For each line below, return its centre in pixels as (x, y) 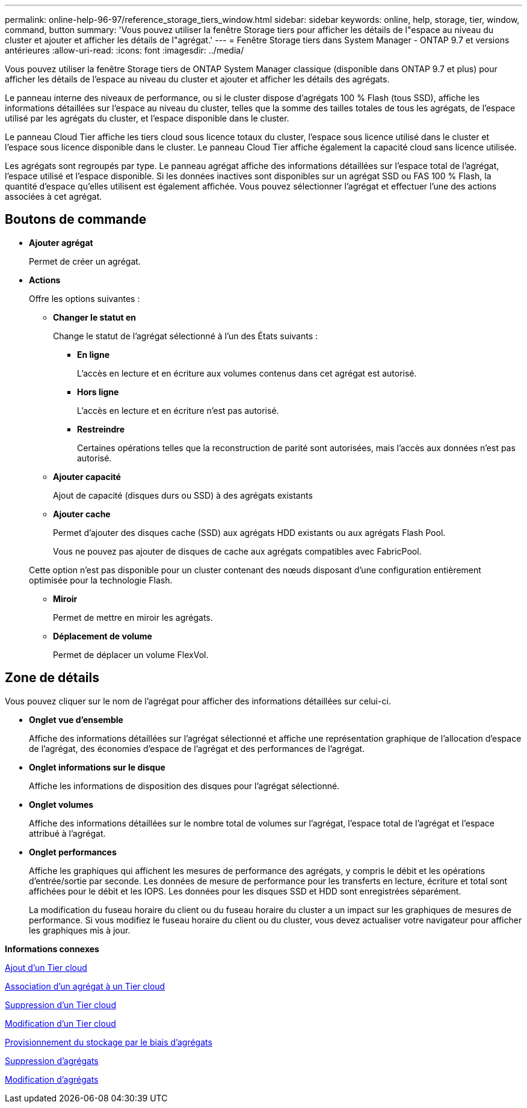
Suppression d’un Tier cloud (60, 1005)
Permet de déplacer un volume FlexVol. (131, 654)
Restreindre (101, 429)
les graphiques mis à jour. (80, 930)
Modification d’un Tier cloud (60, 1023)
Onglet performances (73, 852)
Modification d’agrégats (52, 1079)
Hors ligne (98, 392)
